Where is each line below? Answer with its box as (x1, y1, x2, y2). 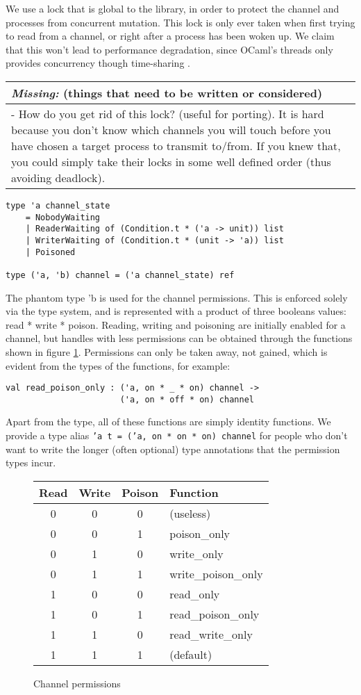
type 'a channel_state (6, 200, 110, 211)
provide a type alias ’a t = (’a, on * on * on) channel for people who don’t (6, 428, 348, 443)
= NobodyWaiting (25, 212, 101, 222)
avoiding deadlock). (11, 169, 106, 186)
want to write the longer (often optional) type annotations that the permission (6, 441, 340, 456)
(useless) (169, 505, 211, 521)
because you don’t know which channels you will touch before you (11, 121, 331, 138)
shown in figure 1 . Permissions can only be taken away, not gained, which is (6, 344, 328, 359)
